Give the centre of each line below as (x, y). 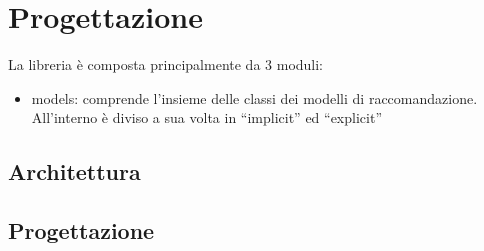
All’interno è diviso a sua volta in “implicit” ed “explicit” (206, 117)
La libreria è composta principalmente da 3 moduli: (166, 64)
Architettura (74, 171)
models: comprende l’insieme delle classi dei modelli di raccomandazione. (254, 97)
